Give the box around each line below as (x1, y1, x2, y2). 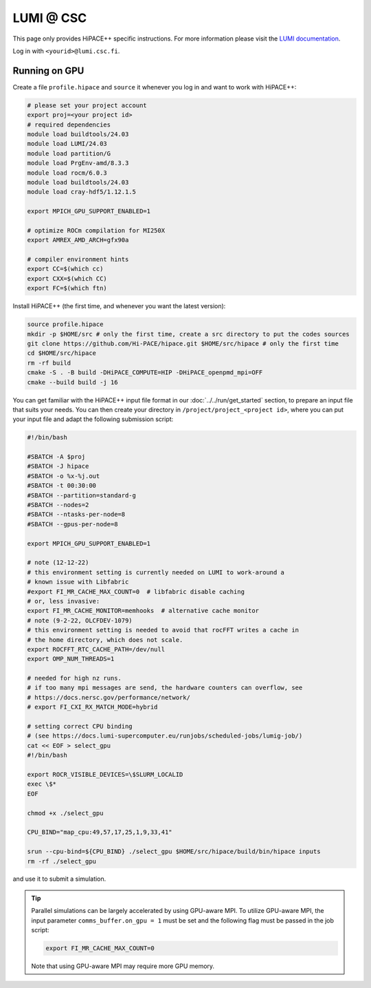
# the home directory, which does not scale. (27, 636, 183, 643)
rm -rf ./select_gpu (27, 857, 96, 865)
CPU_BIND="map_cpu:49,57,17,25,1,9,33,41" (27, 828, 172, 836)
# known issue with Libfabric (27, 578, 129, 586)
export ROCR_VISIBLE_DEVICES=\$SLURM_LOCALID (27, 771, 183, 778)
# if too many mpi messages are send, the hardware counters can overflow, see (27, 684, 303, 691)
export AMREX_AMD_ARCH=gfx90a (27, 236, 129, 244)
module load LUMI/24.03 (27, 140, 108, 148)
